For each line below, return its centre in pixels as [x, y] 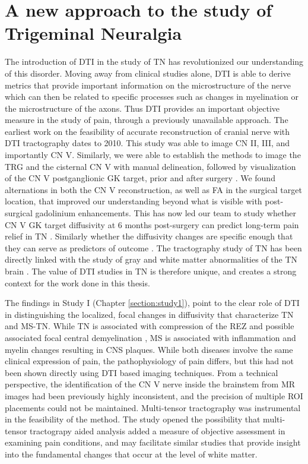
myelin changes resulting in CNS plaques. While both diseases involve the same [149, 349]
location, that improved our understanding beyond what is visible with [134, 201]
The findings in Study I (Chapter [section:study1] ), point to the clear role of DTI [152, 303]
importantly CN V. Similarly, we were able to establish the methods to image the [153, 155]
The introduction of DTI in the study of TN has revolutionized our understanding [154, 61]
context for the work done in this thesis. [77, 282]
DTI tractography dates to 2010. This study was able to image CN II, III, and [147, 143]
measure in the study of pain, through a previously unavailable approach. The [147, 120]
